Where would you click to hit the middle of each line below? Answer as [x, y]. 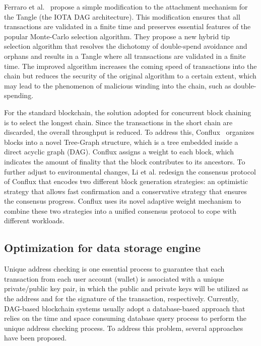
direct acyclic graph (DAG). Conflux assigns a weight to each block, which [119, 152]
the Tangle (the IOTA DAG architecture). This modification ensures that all [122, 16]
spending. [19, 95]
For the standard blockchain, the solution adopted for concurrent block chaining [128, 112]
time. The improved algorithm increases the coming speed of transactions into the [130, 66]
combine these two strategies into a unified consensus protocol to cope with [120, 210]
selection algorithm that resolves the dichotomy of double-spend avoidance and [126, 46]
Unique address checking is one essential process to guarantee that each [114, 269]
